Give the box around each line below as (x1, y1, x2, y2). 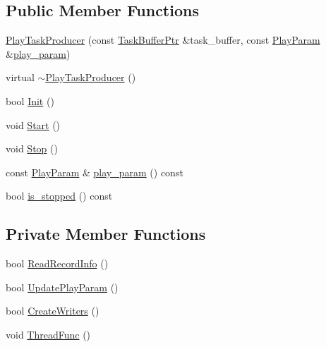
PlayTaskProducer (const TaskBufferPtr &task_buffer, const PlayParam (6, 32, 320, 47)
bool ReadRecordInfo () (6, 256, 109, 271)
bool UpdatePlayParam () (6, 279, 119, 294)
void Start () (6, 117, 61, 132)
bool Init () (6, 93, 54, 108)
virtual (6, 70, 35, 85)
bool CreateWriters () (6, 303, 99, 318)
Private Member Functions (6, 223, 206, 245)
